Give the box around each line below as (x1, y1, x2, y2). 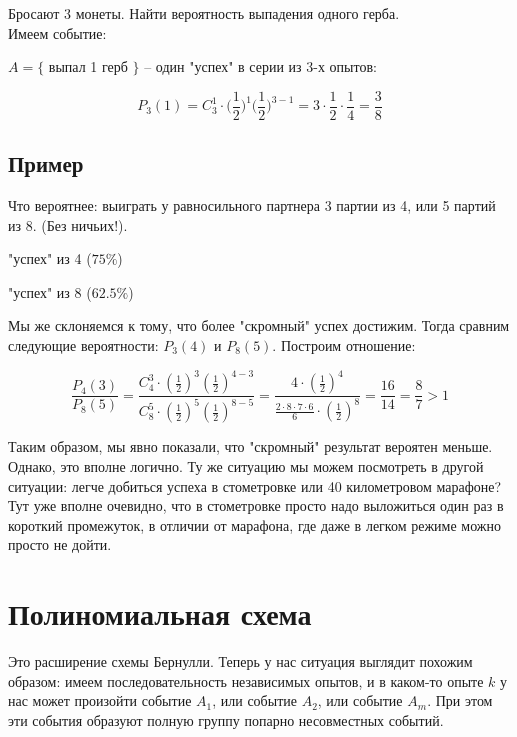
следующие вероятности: (8, 335, 159, 356)
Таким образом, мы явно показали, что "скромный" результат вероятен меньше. (8, 436, 493, 457)
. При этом (427, 690, 493, 711)
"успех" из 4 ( (8, 248, 92, 269)
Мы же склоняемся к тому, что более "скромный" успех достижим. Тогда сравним (8, 315, 510, 336)
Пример (8, 148, 84, 179)
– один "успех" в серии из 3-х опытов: (144, 56, 377, 77)
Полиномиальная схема (8, 593, 312, 634)
